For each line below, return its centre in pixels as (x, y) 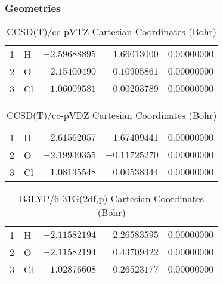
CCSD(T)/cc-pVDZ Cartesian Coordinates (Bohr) (112, 115)
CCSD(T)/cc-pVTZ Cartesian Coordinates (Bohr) (112, 31)
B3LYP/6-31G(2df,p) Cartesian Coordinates (112, 198)
